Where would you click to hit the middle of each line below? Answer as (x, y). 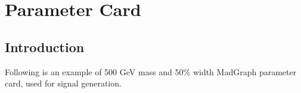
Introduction (45, 46)
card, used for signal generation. (63, 83)
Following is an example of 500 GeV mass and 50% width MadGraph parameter (151, 71)
